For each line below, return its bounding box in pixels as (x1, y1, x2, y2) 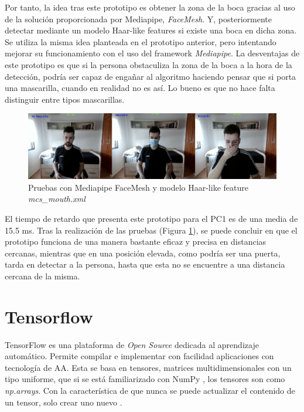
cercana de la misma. (5, 269, 80, 282)
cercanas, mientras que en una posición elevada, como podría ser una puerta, (5, 246, 281, 259)
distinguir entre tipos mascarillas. (5, 93, 125, 105)
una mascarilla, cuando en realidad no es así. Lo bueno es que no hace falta (5, 82, 275, 94)
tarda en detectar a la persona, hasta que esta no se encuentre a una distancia (5, 258, 285, 271)
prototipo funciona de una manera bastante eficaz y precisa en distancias (5, 235, 267, 248)
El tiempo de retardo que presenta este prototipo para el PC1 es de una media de (5, 212, 298, 225)
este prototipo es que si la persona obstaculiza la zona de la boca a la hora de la (5, 58, 292, 70)
